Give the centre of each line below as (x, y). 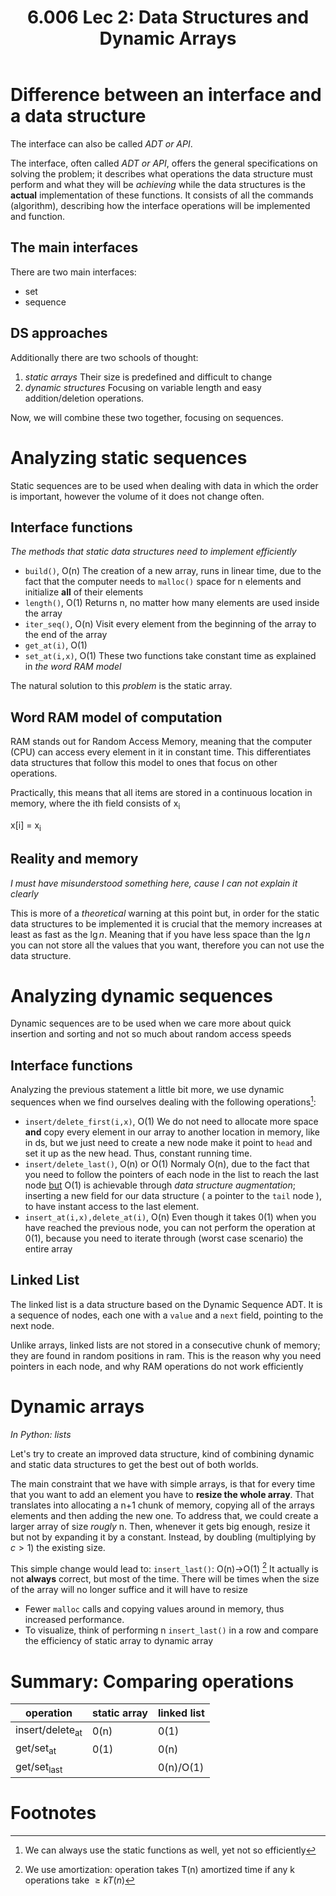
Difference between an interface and (166, 95)
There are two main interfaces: (73, 272)
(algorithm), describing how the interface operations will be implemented (160, 205)
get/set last (39, 1767)
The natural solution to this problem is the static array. (121, 686)
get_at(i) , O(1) (56, 645)
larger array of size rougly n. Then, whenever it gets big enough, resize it (160, 1526)
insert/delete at (49, 1731)
